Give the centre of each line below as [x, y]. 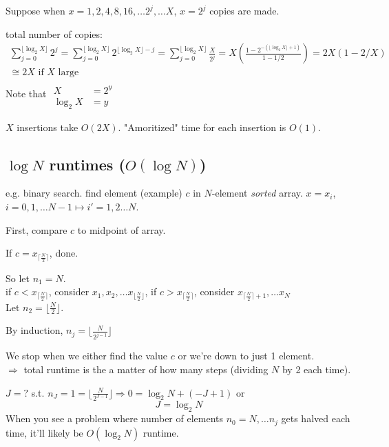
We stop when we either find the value [86, 356]
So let [18, 278]
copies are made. [244, 10]
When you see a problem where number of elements [115, 418]
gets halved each [316, 418]
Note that [26, 93]
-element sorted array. [257, 193]
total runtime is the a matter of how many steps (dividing [146, 369]
